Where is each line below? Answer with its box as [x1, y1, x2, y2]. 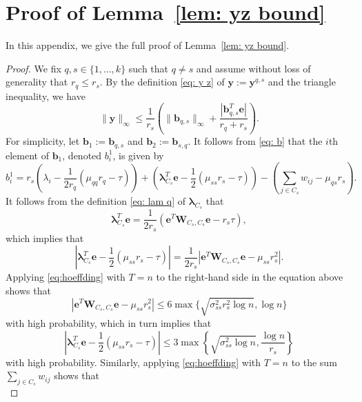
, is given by [112, 148, 164, 162]
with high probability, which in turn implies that [6, 315, 212, 330]
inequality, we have [6, 88, 86, 103]
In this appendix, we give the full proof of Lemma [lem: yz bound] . [6, 38, 290, 52]
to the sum [291, 354, 337, 369]
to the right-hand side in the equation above [156, 270, 343, 284]
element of [6, 148, 49, 162]
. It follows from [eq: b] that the [188, 134, 323, 148]
